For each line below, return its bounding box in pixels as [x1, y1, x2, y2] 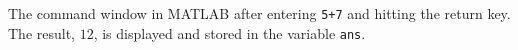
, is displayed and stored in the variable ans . [93, 22, 366, 43]
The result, [8, 22, 76, 43]
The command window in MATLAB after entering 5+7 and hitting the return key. [8, 3, 511, 23]
